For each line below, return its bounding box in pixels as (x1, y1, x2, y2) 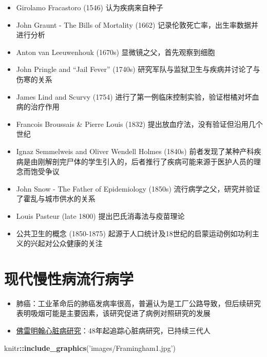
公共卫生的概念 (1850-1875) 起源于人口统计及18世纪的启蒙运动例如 (16, 228, 238, 238)
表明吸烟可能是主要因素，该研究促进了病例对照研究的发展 (16, 308, 211, 318)
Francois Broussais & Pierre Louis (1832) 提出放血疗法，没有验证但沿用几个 (16, 118, 263, 129)
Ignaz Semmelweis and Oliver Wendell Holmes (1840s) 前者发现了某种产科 (16, 145, 254, 156)
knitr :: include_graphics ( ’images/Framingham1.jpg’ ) (4, 342, 176, 353)
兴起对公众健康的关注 (30, 238, 103, 249)
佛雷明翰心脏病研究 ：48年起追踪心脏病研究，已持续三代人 (16, 325, 211, 335)
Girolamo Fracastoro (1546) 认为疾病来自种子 (16, 2, 163, 12)
